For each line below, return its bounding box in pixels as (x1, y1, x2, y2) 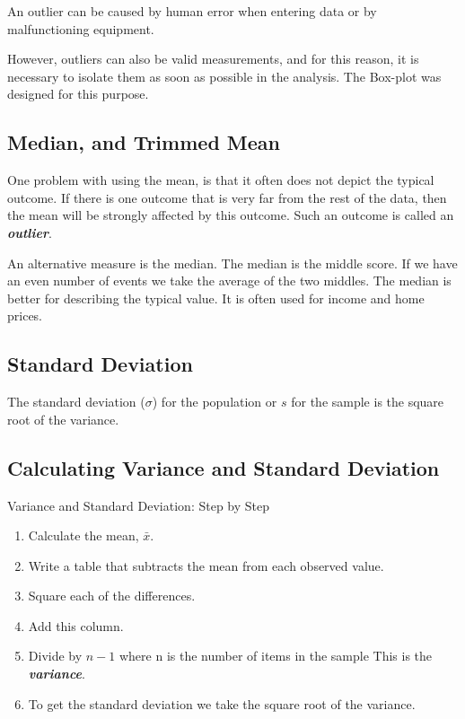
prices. (7, 306, 43, 325)
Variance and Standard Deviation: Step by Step (7, 495, 269, 514)
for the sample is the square (291, 392, 444, 411)
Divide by (28, 646, 83, 665)
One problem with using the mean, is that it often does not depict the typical (7, 171, 434, 189)
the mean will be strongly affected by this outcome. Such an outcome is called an (7, 206, 454, 224)
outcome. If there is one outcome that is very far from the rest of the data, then (7, 188, 447, 206)
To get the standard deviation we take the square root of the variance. (28, 694, 416, 713)
